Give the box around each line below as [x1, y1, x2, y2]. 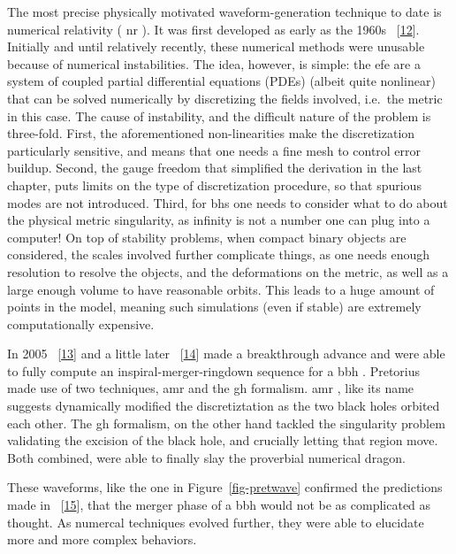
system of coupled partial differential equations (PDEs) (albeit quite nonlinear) [7, 72, 436, 90]
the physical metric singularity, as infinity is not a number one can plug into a [7, 211, 430, 229]
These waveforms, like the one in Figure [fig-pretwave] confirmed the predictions [7, 478, 443, 496]
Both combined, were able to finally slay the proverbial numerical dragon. [7, 448, 406, 466]
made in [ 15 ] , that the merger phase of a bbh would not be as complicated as [7, 496, 431, 514]
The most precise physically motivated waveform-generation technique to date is [7, 3, 442, 20]
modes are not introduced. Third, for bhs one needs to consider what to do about [7, 193, 448, 212]
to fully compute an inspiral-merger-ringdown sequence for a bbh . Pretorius [7, 361, 421, 380]
